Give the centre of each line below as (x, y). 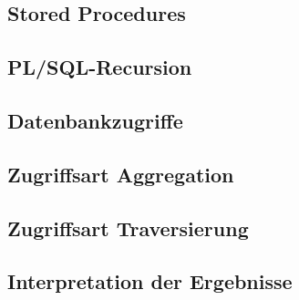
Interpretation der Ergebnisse (150, 281)
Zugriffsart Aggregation (121, 174)
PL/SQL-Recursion (100, 67)
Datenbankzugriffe (95, 120)
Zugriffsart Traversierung (128, 228)
